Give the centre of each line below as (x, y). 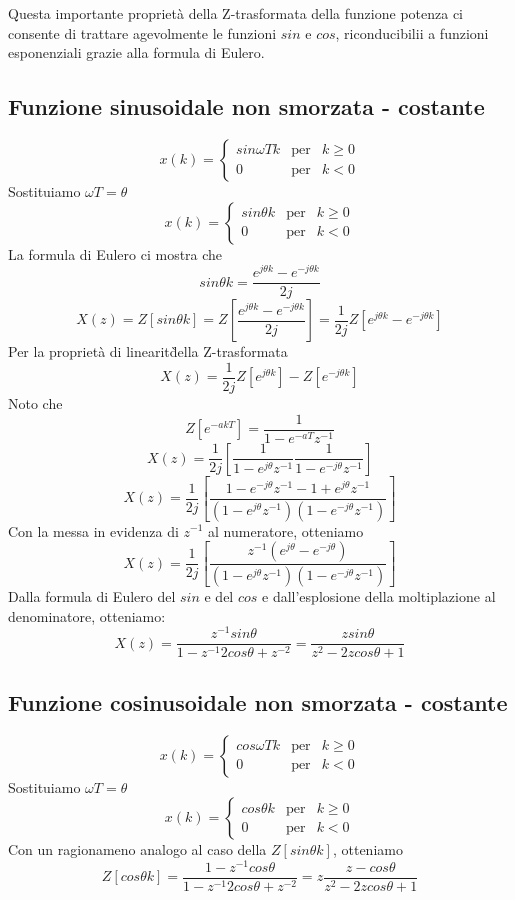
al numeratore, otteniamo (286, 530)
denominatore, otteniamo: (87, 615)
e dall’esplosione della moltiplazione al (379, 595)
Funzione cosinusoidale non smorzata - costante (258, 701)
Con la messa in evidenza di (93, 530)
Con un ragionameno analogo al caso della (137, 849)
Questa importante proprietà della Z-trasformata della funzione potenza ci (235, 13)
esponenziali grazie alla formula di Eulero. (136, 52)
